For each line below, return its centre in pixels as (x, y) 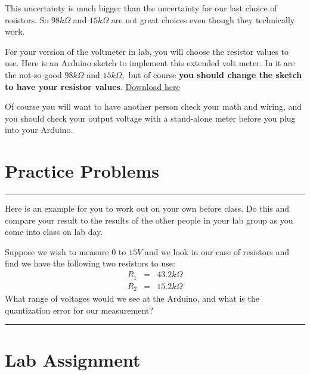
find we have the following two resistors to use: (90, 263)
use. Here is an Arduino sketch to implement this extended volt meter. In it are (150, 63)
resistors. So (27, 19)
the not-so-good (33, 74)
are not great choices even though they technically (203, 19)
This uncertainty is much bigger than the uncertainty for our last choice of (141, 8)
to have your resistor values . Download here (92, 86)
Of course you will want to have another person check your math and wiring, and (154, 106)
